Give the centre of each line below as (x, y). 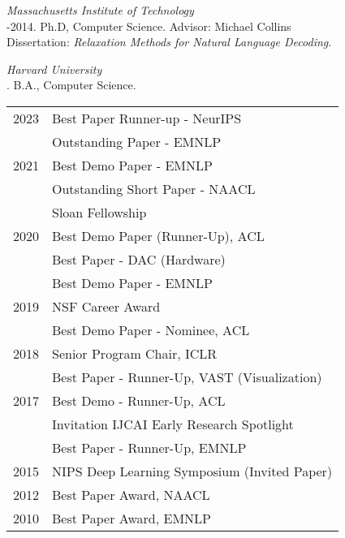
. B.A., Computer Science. (71, 85)
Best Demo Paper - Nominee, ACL (151, 329)
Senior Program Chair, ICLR (135, 353)
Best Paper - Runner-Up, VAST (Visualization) (187, 377)
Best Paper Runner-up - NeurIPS (147, 118)
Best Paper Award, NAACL (131, 494)
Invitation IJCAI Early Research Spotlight (173, 424)
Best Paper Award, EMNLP (132, 518)
